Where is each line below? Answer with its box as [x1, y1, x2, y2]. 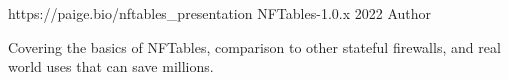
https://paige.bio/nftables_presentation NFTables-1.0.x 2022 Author [8, 3, 432, 23]
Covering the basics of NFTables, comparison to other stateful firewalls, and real [8, 36, 501, 57]
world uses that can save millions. [8, 56, 214, 77]
